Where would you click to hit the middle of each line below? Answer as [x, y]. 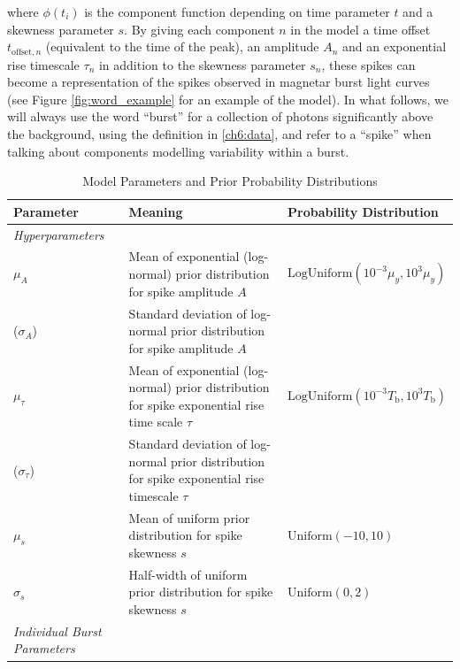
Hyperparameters [59, 234]
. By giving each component [199, 29]
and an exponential [395, 46]
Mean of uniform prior [189, 517]
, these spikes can [368, 64]
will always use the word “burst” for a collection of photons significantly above [220, 116]
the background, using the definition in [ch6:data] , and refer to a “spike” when [219, 134]
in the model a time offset [360, 29]
